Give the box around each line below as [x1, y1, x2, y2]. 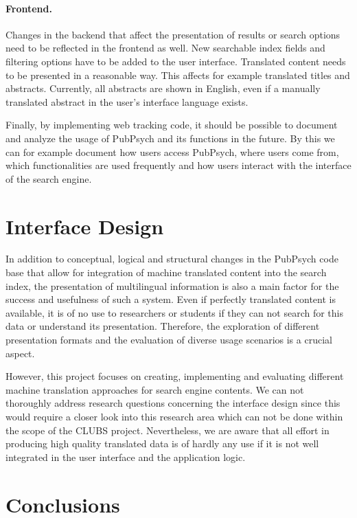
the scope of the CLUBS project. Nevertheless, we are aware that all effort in [5, 423, 330, 437]
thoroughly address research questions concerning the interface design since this [5, 396, 341, 410]
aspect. [5, 346, 35, 360]
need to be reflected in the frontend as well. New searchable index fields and [5, 41, 325, 55]
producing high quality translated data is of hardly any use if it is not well [5, 436, 319, 451]
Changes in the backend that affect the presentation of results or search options [5, 27, 341, 41]
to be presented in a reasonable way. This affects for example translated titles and [5, 67, 350, 82]
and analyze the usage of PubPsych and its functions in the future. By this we [5, 131, 335, 145]
